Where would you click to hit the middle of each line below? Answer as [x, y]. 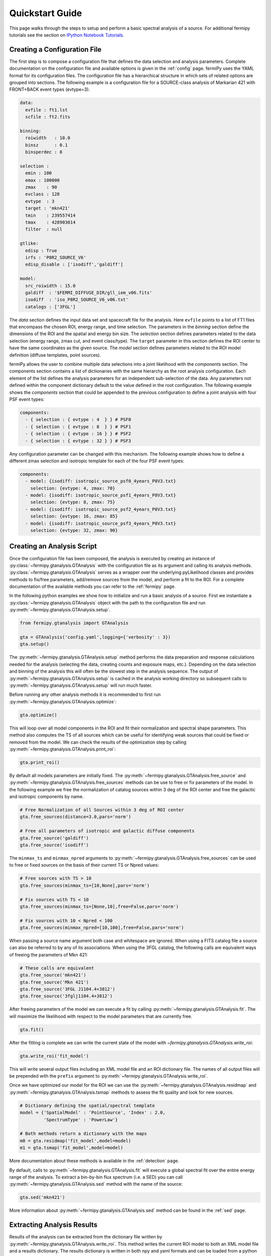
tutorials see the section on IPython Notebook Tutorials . [67, 35]
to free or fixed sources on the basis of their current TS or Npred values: [84, 865]
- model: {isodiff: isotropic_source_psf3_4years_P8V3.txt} [101, 523]
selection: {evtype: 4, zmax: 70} [73, 488]
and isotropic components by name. [46, 797]
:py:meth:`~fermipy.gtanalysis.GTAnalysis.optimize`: [63, 701]
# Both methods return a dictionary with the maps [84, 1134]
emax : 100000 [43, 180]
